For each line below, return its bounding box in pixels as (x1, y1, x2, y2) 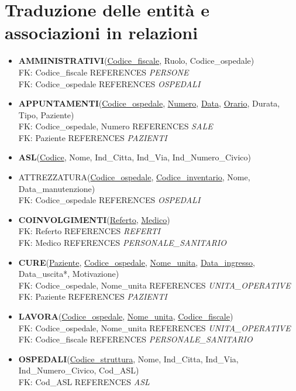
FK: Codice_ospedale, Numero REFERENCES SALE (18, 120, 213, 132)
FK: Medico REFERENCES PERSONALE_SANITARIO (18, 236, 226, 249)
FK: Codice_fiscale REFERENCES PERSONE (18, 66, 189, 78)
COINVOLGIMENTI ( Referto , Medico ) (18, 213, 170, 225)
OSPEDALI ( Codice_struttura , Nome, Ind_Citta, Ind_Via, (18, 352, 239, 365)
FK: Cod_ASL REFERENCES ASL (18, 375, 150, 387)
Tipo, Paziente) (18, 108, 74, 121)
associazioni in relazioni (5, 20, 198, 44)
